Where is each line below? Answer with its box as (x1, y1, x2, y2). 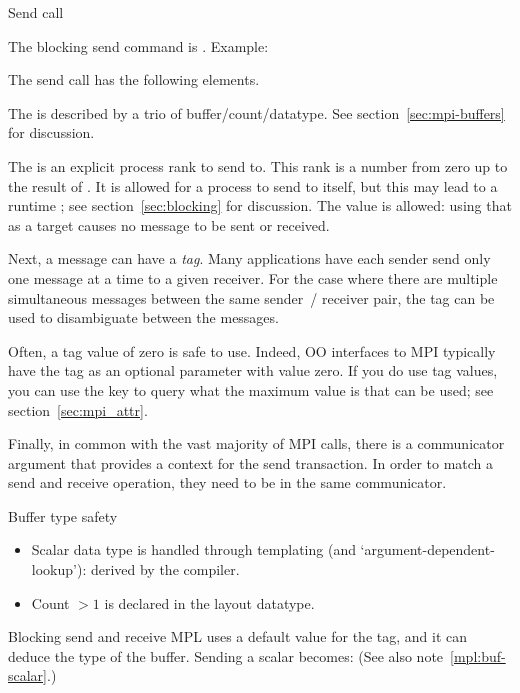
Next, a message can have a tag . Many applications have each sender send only (8, 248, 491, 269)
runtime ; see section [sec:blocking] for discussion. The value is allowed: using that (8, 195, 512, 216)
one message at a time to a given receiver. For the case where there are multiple (8, 267, 498, 288)
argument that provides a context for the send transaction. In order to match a (8, 452, 494, 473)
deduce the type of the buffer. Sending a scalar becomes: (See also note (8, 645, 444, 666)
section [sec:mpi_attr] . (8, 399, 148, 420)
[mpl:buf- (450, 645, 506, 666)
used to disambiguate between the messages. (8, 307, 279, 328)
